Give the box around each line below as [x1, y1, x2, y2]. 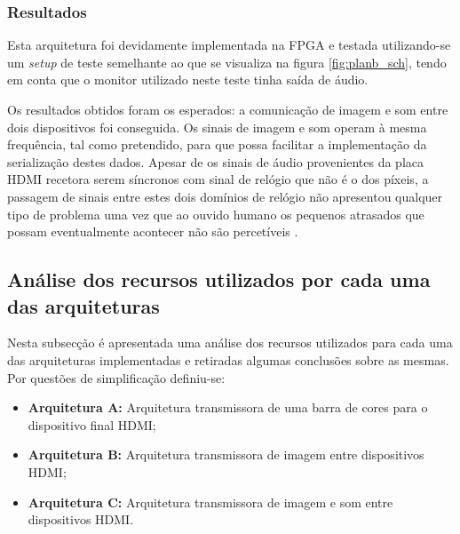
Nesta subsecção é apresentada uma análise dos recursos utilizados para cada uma [7, 333, 453, 352]
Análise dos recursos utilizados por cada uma [7, 266, 431, 293]
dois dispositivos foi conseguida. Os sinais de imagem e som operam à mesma [7, 117, 427, 136]
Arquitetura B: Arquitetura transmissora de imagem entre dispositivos [28, 445, 424, 464]
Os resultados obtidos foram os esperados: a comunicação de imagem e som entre [7, 100, 448, 118]
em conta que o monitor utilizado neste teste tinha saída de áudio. [7, 70, 369, 89]
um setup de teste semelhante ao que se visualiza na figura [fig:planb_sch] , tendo [7, 52, 447, 71]
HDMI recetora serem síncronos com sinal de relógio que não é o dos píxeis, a [7, 170, 429, 188]
